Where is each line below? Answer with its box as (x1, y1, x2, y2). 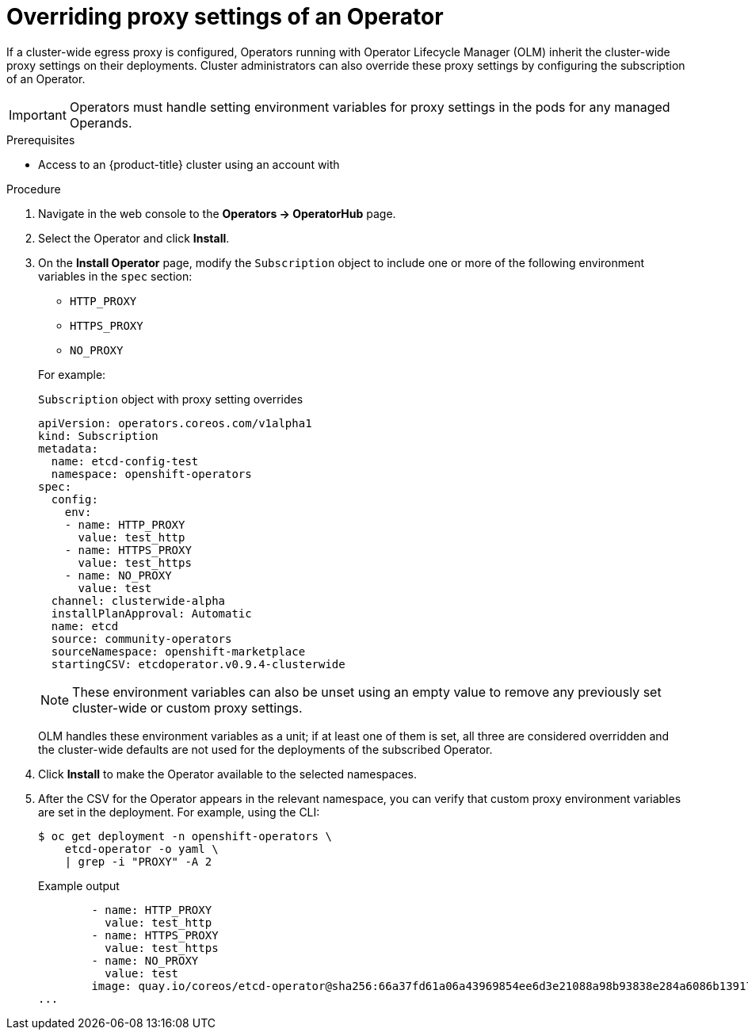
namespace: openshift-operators (51, 467, 252, 480)
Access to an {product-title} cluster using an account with (38, 157, 340, 171)
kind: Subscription (38, 429, 158, 442)
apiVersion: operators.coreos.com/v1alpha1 (38, 416, 312, 430)
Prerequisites (6, 132, 75, 147)
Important (9, 106, 67, 123)
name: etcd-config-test (51, 454, 199, 468)
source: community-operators (51, 632, 232, 645)
